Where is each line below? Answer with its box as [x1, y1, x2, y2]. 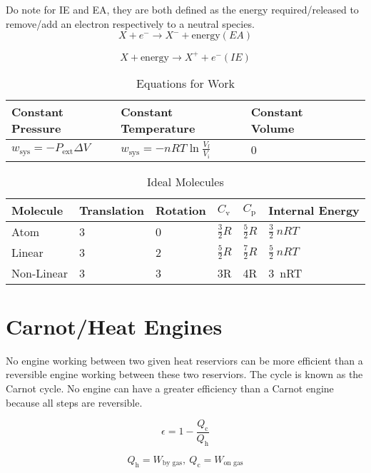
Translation [78, 201, 144, 218]
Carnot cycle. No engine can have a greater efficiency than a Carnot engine [6, 380, 334, 395]
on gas [223, 459, 243, 467]
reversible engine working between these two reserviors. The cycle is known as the [6, 367, 363, 382]
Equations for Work [136, 74, 235, 91]
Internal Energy [268, 201, 360, 218]
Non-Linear [11, 264, 68, 281]
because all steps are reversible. [6, 395, 143, 410]
